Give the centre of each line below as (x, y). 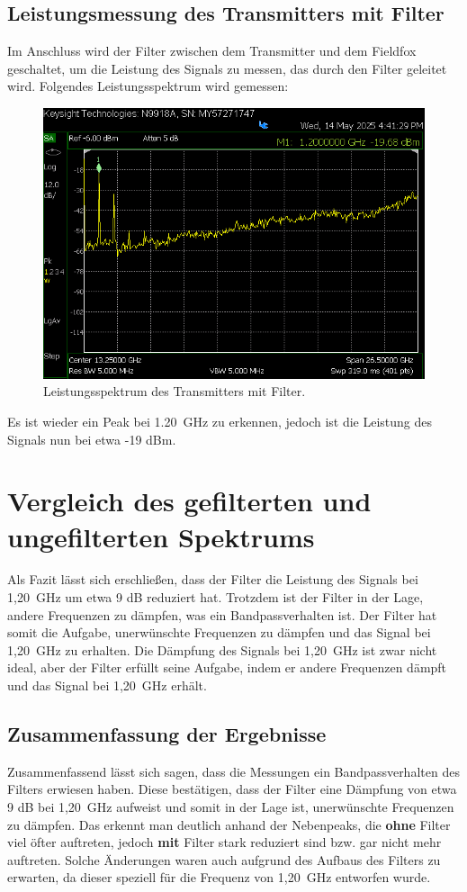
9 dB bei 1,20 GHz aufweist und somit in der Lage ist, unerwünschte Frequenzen (231, 806)
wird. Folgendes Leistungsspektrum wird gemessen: (148, 86)
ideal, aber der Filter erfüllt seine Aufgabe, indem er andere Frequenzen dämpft (227, 667)
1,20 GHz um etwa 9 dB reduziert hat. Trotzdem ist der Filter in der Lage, (216, 597)
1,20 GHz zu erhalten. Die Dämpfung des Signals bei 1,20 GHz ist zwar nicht (222, 649)
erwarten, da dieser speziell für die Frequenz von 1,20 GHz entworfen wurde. (219, 877)
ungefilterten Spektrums (161, 536)
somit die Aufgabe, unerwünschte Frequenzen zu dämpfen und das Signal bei (219, 632)
